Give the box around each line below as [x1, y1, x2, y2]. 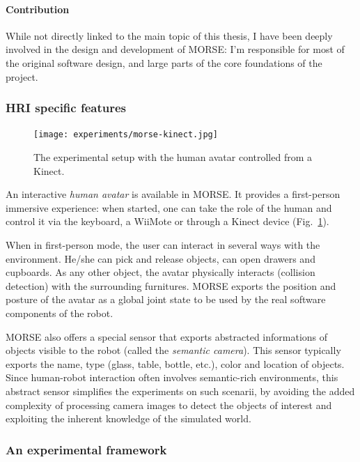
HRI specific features [6, 99, 127, 116]
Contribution [6, 1, 70, 16]
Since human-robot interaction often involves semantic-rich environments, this [6, 370, 338, 385]
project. [6, 69, 38, 84]
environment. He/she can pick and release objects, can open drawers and [6, 251, 315, 265]
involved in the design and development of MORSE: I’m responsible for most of [6, 42, 345, 56]
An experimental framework [6, 440, 167, 458]
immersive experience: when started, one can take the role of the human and [6, 200, 332, 215]
